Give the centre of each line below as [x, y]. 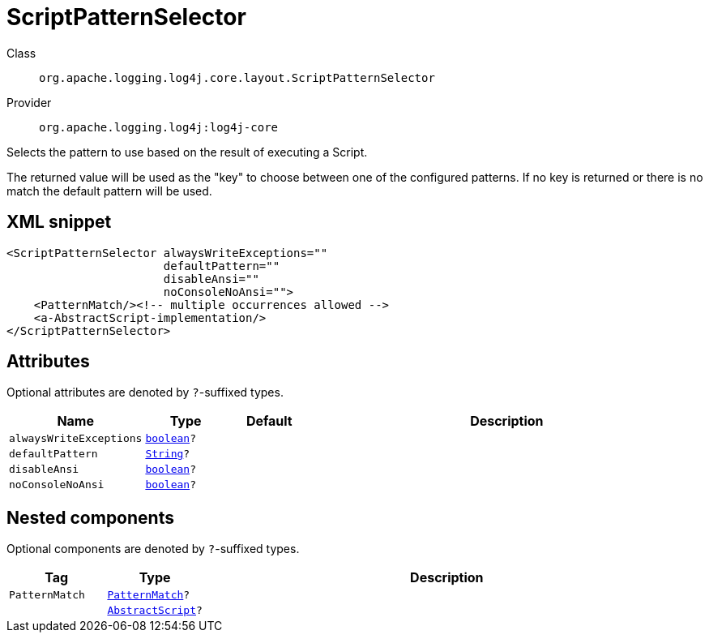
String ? [168, 454]
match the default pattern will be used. [109, 191]
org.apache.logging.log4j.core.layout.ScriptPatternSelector [237, 77]
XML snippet [59, 222]
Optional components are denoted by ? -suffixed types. [153, 549]
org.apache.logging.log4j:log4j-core [159, 127]
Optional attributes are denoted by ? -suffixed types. [145, 392]
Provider [29, 102]
